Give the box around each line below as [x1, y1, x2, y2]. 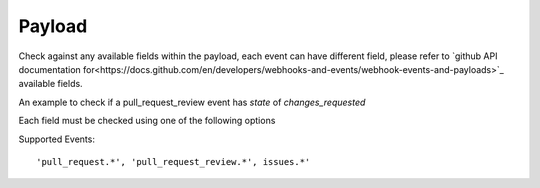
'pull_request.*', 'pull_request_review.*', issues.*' [36, 156, 311, 167]
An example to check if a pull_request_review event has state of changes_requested [18, 96, 366, 108]
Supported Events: [18, 133, 95, 145]
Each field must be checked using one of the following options [18, 115, 276, 127]
